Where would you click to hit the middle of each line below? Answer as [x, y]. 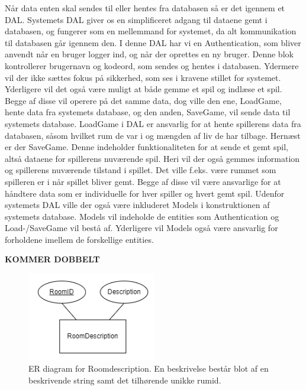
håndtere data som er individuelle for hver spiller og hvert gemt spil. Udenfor [145, 193]
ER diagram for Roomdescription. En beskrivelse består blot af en [149, 368]
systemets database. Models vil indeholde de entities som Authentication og [142, 216]
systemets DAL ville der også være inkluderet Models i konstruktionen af [137, 205]
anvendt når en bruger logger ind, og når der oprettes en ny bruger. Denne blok [149, 54]
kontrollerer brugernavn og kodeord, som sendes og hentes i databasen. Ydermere [152, 65]
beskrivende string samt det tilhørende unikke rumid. [125, 380]
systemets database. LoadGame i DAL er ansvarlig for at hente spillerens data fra [153, 123]
